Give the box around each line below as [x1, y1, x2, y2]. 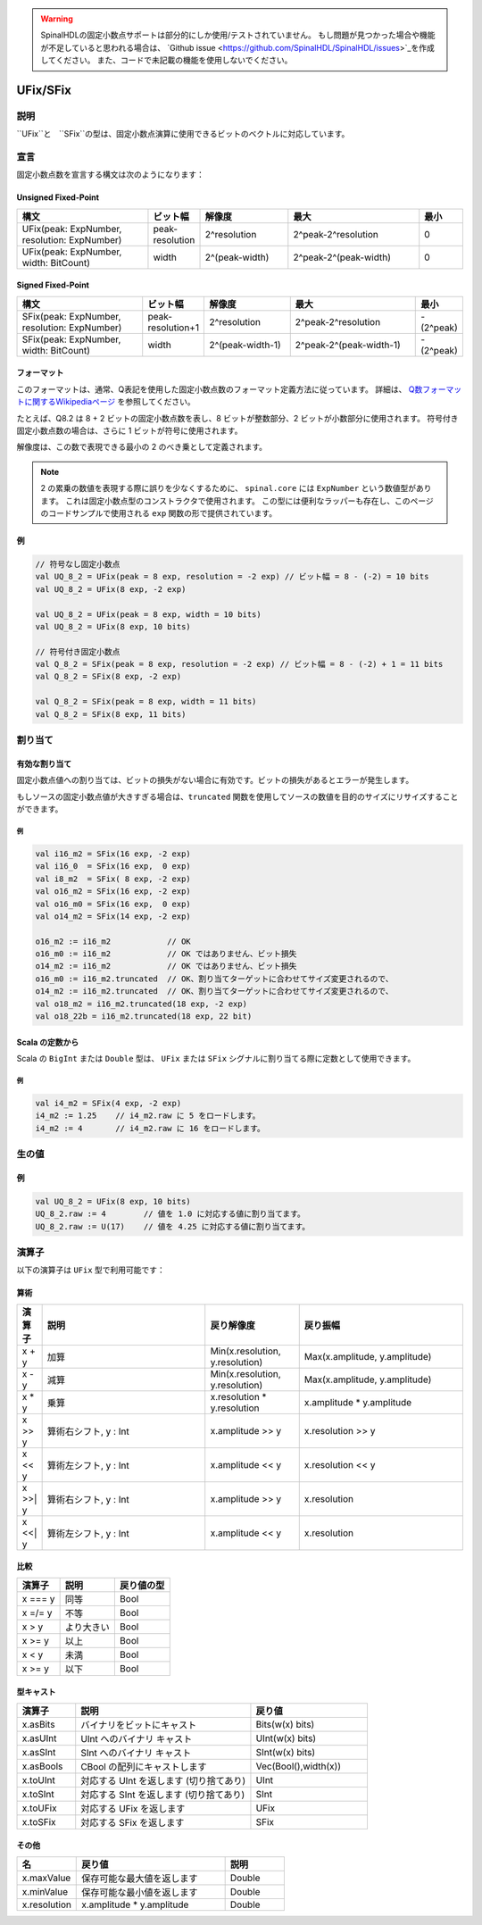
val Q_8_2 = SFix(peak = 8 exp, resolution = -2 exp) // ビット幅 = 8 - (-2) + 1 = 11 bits [35, 659, 444, 670]
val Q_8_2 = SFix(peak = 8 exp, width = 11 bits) [35, 696, 257, 707]
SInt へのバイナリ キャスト [80, 1746, 192, 1759]
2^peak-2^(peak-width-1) [295, 338, 401, 351]
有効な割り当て [16, 758, 71, 769]
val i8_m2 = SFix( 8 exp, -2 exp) [35, 873, 191, 884]
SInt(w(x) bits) [255, 1746, 316, 1758]
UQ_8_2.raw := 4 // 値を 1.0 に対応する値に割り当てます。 [35, 1209, 305, 1219]
